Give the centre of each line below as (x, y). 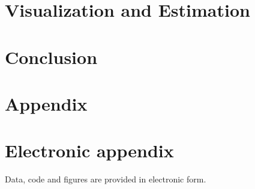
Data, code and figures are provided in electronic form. (106, 179)
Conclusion (51, 57)
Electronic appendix (89, 150)
